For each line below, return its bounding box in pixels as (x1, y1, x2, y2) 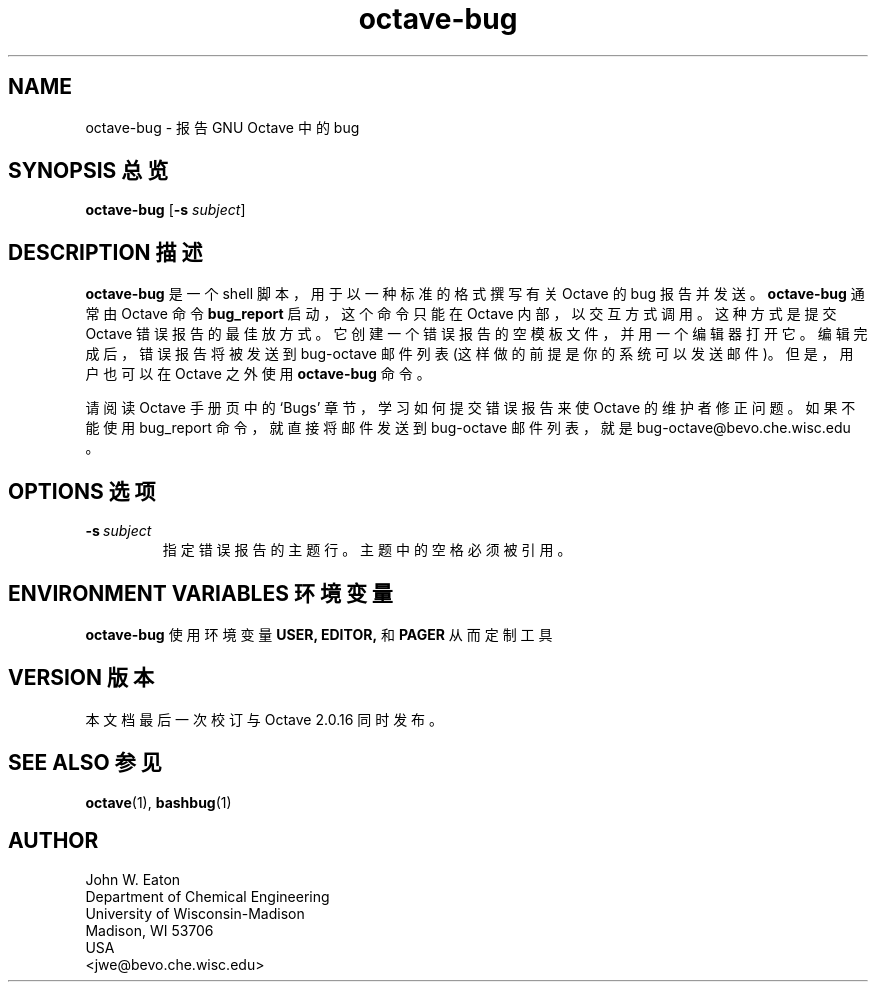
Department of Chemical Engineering (85, 887, 330, 905)
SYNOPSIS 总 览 (8, 158, 169, 184)
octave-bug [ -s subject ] (85, 201, 246, 219)
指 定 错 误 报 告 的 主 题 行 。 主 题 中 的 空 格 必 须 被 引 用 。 (162, 541, 572, 559)
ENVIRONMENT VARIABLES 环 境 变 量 (8, 580, 393, 606)
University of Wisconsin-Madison (85, 904, 305, 922)
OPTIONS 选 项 (8, 478, 156, 504)
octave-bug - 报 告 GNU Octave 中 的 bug (85, 118, 360, 136)
